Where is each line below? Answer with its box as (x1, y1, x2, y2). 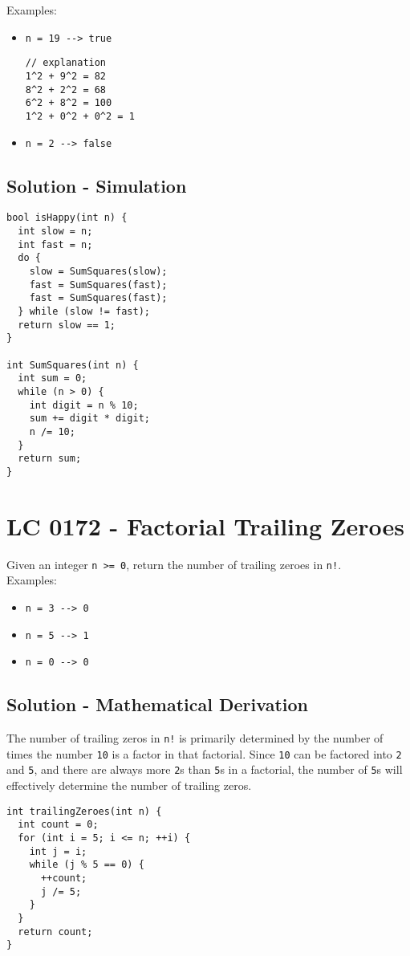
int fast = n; (18, 238, 93, 250)
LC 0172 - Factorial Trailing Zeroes (6, 509, 404, 542)
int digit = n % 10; (29, 399, 139, 411)
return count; (18, 925, 93, 938)
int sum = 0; (18, 372, 87, 384)
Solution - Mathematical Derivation (6, 692, 308, 717)
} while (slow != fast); (18, 305, 150, 317)
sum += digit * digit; (29, 413, 150, 425)
